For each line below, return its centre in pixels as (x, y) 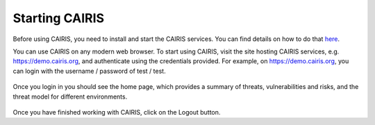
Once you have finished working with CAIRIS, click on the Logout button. (117, 112)
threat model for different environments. (70, 97)
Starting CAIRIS (58, 18)
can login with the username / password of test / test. (89, 71)
